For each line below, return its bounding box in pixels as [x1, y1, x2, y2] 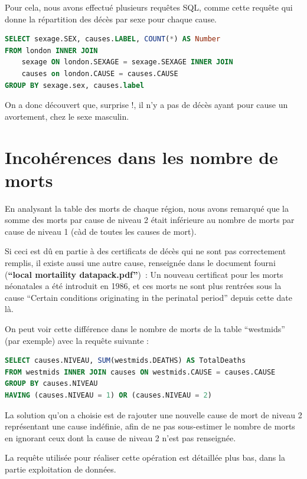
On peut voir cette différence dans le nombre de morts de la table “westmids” [5, 323, 285, 334]
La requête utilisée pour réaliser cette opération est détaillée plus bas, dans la [5, 451, 285, 464]
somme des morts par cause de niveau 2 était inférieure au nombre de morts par [5, 214, 295, 226]
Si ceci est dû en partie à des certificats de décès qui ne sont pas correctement [5, 245, 286, 257]
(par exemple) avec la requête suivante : [5, 334, 149, 346]
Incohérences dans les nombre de [5, 145, 278, 169]
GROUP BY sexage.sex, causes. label [5, 81, 145, 90]
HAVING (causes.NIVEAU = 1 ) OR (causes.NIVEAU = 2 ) [5, 391, 212, 399]
